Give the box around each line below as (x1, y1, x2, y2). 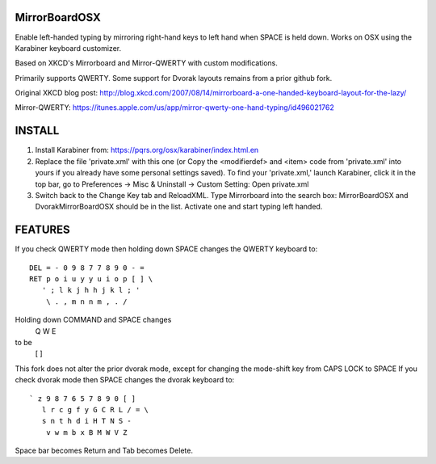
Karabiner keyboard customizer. (15, 43, 121, 53)
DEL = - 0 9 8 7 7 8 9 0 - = (29, 263, 145, 272)
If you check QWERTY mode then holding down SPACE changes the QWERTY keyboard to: (15, 244, 318, 254)
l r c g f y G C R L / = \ (41, 405, 149, 414)
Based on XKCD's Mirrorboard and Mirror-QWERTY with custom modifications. (15, 58, 279, 68)
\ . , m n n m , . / (45, 297, 128, 306)
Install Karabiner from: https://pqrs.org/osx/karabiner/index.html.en (35, 146, 259, 155)
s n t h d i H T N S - (41, 416, 132, 426)
